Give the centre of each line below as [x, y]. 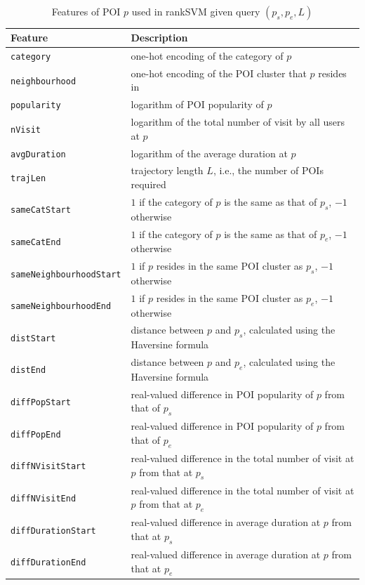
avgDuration [38, 154]
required [148, 184]
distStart [33, 338]
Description [159, 37]
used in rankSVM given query [196, 11]
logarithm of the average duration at [209, 153]
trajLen [28, 179]
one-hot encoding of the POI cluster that [219, 73]
